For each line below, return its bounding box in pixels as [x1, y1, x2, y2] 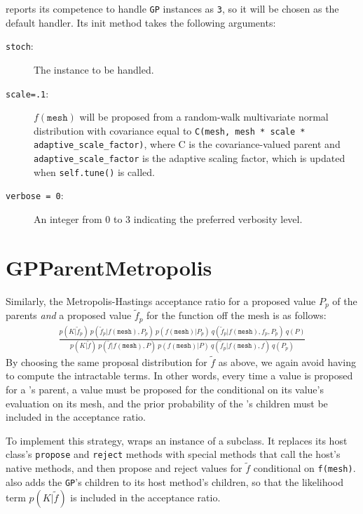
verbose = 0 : [6, 188, 64, 203]
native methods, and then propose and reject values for [6, 461, 242, 475]
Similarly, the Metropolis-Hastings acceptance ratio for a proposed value [6, 293, 316, 308]
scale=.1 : [6, 86, 49, 100]
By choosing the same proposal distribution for [6, 354, 207, 369]
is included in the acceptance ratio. [70, 489, 221, 504]
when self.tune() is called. [34, 164, 155, 179]
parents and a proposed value [6, 308, 132, 323]
